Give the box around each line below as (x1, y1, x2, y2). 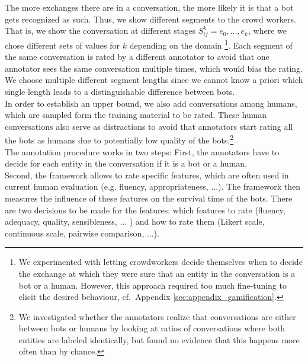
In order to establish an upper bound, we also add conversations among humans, (5, 97, 297, 109)
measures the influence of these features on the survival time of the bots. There (5, 191, 293, 204)
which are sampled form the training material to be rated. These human (5, 108, 267, 121)
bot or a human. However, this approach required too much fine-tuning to (18, 279, 287, 291)
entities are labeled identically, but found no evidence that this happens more (18, 333, 300, 346)
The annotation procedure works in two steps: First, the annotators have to (5, 145, 280, 158)
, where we (248, 24, 287, 37)
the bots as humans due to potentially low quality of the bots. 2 (5, 132, 234, 146)
